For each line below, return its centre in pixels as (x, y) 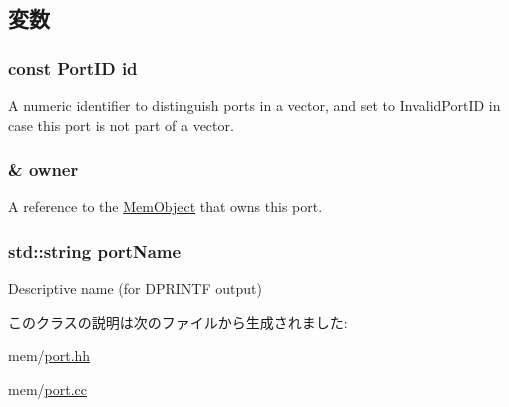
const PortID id (73, 67)
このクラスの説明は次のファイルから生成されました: (178, 321)
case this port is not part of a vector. (121, 124)
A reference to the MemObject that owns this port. (165, 206)
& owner (43, 169)
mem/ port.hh (49, 355)
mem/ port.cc (47, 389)
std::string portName (95, 250)
